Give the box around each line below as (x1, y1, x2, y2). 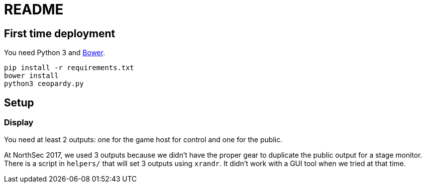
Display (4, 117, 34, 128)
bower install (4, 72, 59, 80)
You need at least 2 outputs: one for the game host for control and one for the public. (4, 135, 283, 144)
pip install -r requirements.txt (4, 64, 134, 72)
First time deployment (4, 27, 115, 40)
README (4, 1, 64, 18)
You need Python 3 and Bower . (4, 48, 105, 57)
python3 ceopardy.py (4, 80, 84, 88)
